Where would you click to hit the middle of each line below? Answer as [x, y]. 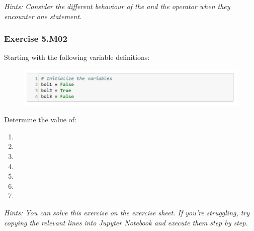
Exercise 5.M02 [36, 38]
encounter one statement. [43, 16]
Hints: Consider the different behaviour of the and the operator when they [117, 6]
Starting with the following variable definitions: [77, 57]
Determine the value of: [40, 120]
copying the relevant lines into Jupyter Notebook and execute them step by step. [126, 222]
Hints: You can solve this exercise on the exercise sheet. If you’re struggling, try [127, 212]
